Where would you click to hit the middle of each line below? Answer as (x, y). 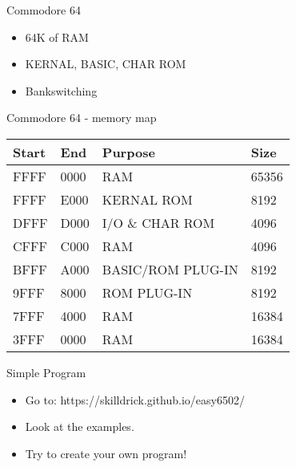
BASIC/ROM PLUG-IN (170, 269)
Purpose (128, 152)
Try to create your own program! (106, 453)
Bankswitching (61, 90)
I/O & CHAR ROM (158, 222)
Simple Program (46, 372)
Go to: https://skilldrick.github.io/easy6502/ (135, 399)
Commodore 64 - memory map (82, 118)
